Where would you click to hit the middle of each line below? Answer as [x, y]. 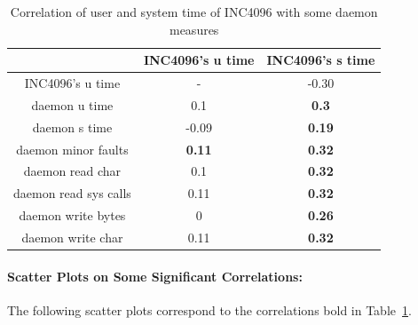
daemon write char [72, 237]
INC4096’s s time [321, 60]
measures [194, 29]
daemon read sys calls [72, 193]
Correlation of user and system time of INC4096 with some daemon [194, 12]
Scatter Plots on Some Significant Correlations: [155, 276]
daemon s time [72, 127]
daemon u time [72, 104]
